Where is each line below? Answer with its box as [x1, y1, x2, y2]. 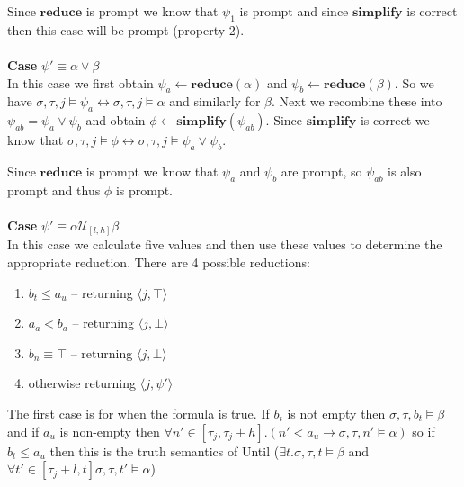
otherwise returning [28, 374, 137, 392]
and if [7, 421, 40, 440]
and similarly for [169, 92, 261, 111]
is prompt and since [239, 2, 349, 20]
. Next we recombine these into [272, 92, 442, 111]
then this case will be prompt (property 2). [7, 20, 245, 39]
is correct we [360, 111, 430, 130]
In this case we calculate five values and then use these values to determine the [7, 235, 442, 254]
